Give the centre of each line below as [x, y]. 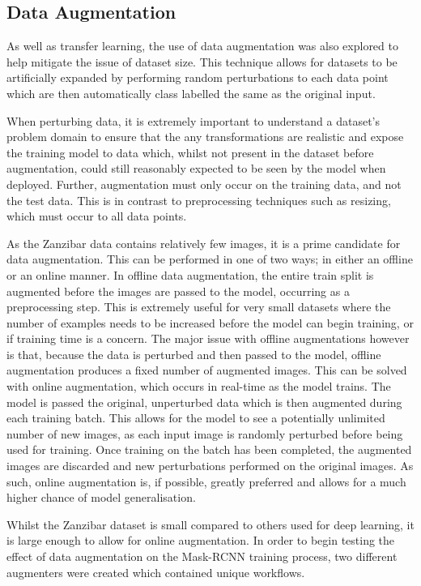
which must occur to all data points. [97, 216]
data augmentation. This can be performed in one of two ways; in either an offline [210, 259]
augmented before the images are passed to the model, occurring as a [178, 291]
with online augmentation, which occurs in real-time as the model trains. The [199, 386]
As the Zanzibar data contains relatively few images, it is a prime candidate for [204, 243]
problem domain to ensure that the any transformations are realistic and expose [205, 137]
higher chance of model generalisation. [101, 497]
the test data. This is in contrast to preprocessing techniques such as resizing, [199, 200]
